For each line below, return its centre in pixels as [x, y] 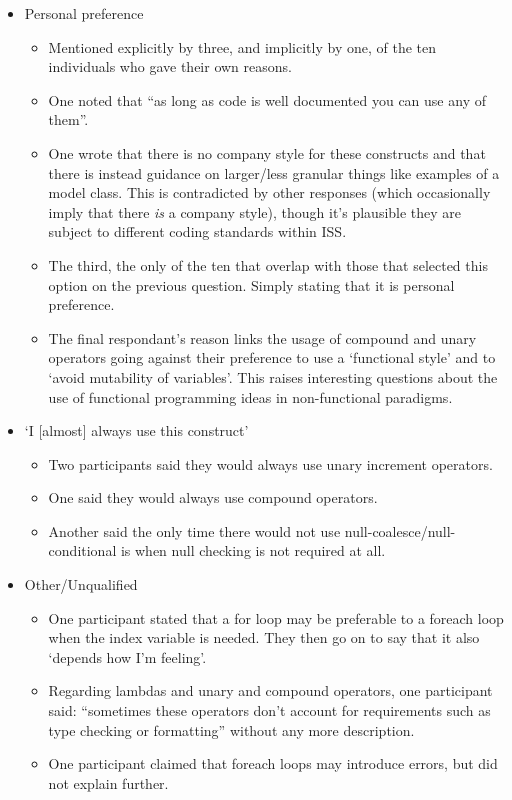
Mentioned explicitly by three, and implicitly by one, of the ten [242, 46]
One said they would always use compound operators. [213, 497]
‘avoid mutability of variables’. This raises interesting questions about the [273, 376]
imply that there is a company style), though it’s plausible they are [255, 211]
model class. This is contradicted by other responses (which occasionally [269, 192]
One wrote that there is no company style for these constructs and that [267, 152]
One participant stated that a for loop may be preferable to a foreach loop [276, 617]
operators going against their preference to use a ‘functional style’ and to [272, 357]
